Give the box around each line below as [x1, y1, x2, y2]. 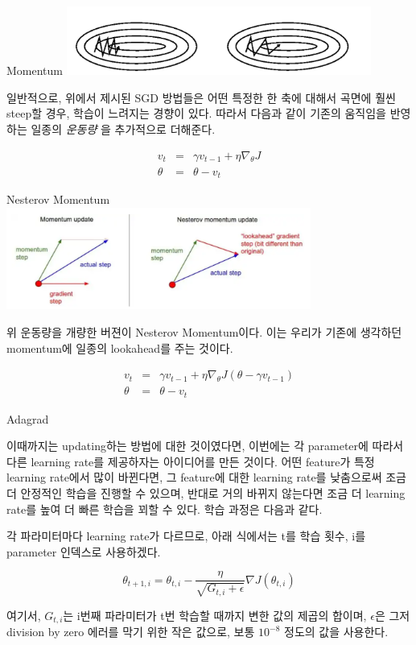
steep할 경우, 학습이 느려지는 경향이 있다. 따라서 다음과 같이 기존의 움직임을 [6, 105, 386, 122]
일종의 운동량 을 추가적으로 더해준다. [31, 121, 216, 138]
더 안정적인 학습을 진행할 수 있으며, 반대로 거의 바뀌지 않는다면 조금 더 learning [6, 485, 406, 501]
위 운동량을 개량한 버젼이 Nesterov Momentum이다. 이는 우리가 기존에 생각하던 [6, 323, 402, 340]
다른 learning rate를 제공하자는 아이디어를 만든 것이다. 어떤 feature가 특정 [6, 453, 375, 469]
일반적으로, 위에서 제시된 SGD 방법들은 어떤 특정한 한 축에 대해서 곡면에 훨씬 [6, 89, 396, 105]
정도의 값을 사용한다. [284, 623, 389, 640]
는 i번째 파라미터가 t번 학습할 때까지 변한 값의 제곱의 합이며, [63, 606, 367, 623]
